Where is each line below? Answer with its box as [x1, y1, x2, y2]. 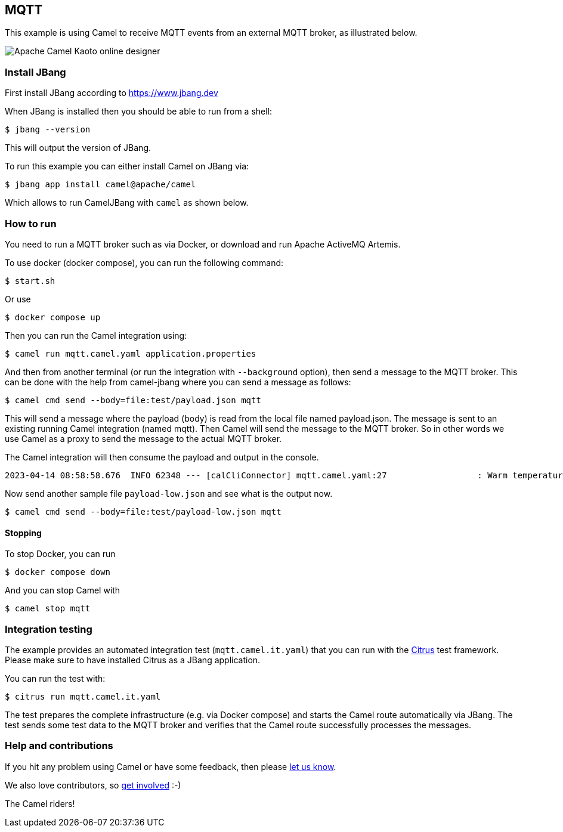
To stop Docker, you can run [5, 549, 116, 559]
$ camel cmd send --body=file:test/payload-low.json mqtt [5, 506, 281, 516]
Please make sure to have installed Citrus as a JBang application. [5, 654, 261, 665]
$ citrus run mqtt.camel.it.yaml [5, 691, 161, 701]
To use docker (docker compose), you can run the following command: [5, 257, 284, 268]
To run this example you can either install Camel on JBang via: [5, 161, 249, 172]
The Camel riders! [5, 798, 75, 809]
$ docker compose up [5, 312, 101, 322]
